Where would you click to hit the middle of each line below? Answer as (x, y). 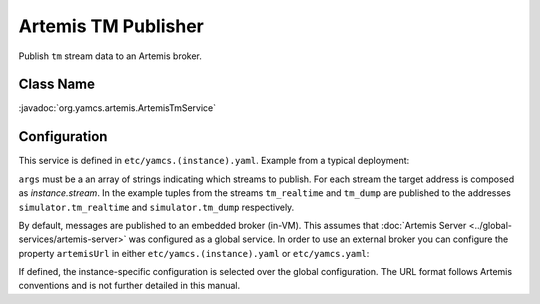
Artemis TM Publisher (111, 26)
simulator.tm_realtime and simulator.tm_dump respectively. (156, 207)
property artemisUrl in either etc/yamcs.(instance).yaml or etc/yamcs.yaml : (194, 253)
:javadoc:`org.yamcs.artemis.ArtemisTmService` (117, 108)
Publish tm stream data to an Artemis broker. (110, 56)
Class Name (56, 84)
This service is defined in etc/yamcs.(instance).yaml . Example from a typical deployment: (214, 161)
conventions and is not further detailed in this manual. (129, 286)
